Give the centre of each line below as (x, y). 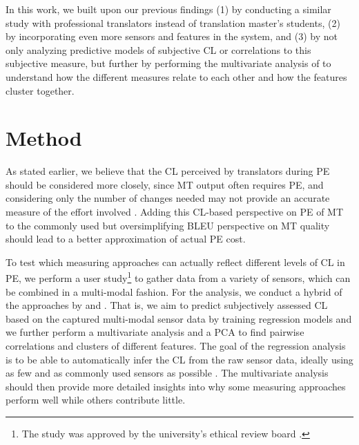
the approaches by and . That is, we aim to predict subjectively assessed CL (167, 305)
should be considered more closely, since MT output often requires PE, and (165, 184)
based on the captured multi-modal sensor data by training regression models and (179, 318)
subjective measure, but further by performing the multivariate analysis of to (168, 63)
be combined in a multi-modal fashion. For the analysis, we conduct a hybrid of (174, 291)
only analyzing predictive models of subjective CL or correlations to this (158, 49)
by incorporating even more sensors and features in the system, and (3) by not (172, 36)
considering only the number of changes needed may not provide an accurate (168, 198)
